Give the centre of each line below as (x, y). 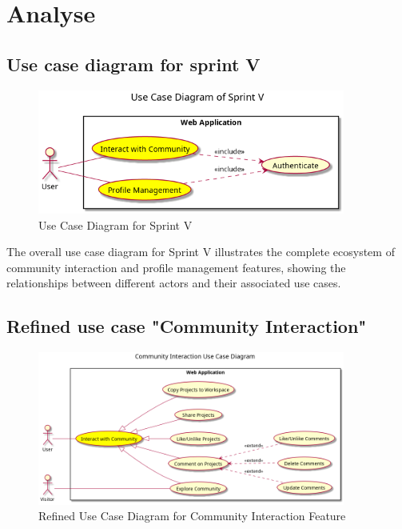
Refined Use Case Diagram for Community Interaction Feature (192, 516)
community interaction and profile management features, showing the (176, 267)
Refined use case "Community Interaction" (187, 326)
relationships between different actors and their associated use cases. (174, 283)
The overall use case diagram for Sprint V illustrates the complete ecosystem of (201, 252)
